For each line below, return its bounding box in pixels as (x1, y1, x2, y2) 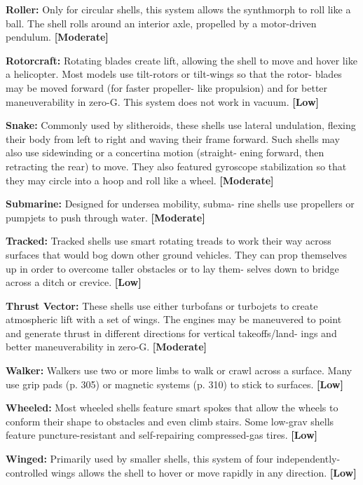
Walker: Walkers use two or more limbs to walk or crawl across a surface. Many (6, 363, 352, 378)
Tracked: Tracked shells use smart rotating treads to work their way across (6, 233, 331, 248)
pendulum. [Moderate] (6, 29, 109, 44)
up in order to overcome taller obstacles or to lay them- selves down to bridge (6, 261, 339, 275)
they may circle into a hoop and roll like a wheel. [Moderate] (6, 172, 274, 187)
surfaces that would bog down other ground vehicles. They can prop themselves (6, 247, 348, 261)
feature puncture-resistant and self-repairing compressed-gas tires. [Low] (6, 428, 318, 442)
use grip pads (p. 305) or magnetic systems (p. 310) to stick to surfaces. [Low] (6, 376, 343, 391)
